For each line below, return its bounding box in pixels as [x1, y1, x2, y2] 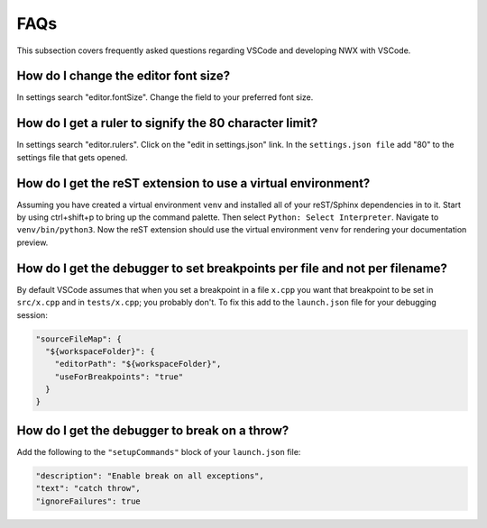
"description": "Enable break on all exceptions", [35, 470, 265, 481]
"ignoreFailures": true [35, 496, 142, 506]
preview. [16, 237, 49, 248]
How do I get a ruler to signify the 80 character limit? [16, 115, 318, 131]
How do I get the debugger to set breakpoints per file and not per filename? [16, 260, 448, 276]
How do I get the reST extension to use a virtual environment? [16, 176, 371, 191]
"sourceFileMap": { [35, 333, 122, 344]
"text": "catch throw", [35, 483, 142, 494]
